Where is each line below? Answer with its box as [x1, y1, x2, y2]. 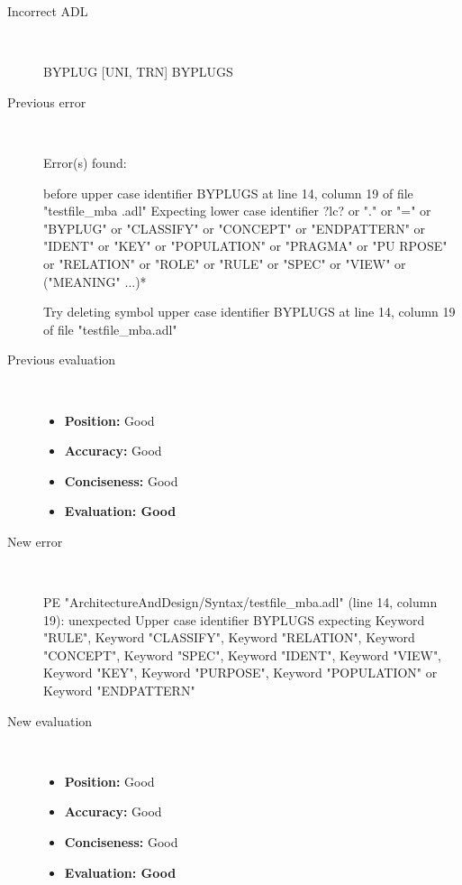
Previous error [7, 92, 86, 111]
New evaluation [7, 711, 93, 730]
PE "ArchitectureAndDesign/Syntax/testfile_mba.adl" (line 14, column [43, 593, 438, 612]
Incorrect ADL [7, 2, 88, 20]
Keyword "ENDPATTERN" [43, 681, 195, 700]
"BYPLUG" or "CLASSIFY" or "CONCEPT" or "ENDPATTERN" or [43, 218, 426, 237]
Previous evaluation [7, 350, 116, 369]
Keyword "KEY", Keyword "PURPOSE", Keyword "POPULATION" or [43, 663, 438, 682]
